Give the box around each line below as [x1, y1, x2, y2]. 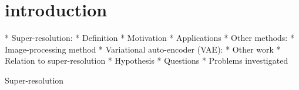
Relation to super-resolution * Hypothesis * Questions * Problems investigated [5, 54, 288, 67]
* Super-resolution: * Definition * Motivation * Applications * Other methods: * [5, 32, 294, 44]
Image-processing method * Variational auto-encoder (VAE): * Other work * [5, 43, 281, 55]
